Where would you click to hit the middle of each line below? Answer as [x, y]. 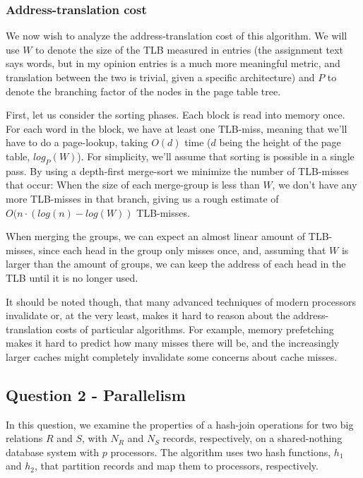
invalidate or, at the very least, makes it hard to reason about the [148, 315]
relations [24, 438]
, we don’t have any [315, 185]
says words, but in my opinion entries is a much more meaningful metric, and [173, 63]
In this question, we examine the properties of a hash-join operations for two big [180, 424]
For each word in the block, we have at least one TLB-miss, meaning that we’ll [177, 128]
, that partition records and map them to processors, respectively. [177, 466]
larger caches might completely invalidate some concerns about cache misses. [172, 356]
